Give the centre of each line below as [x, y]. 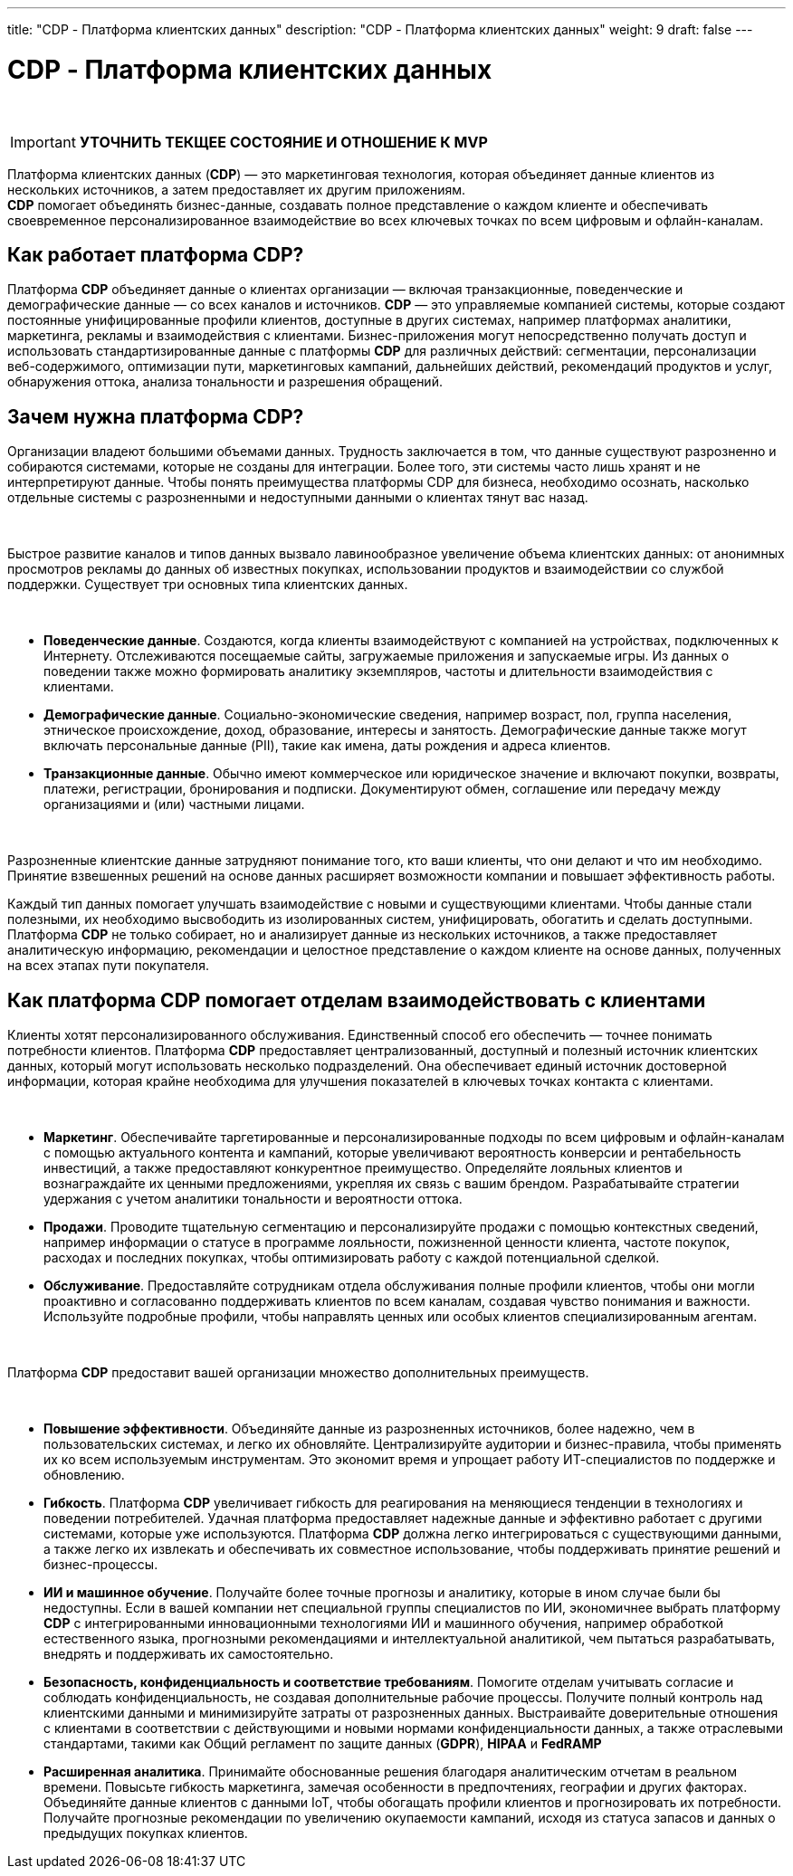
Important [43, 142]
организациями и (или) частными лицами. [174, 805]
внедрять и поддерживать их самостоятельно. [189, 1654]
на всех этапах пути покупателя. [108, 966]
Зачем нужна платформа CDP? [156, 416]
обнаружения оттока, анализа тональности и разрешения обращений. [225, 382]
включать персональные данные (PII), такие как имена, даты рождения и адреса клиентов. [327, 746]
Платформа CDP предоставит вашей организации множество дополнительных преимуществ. [298, 1373]
